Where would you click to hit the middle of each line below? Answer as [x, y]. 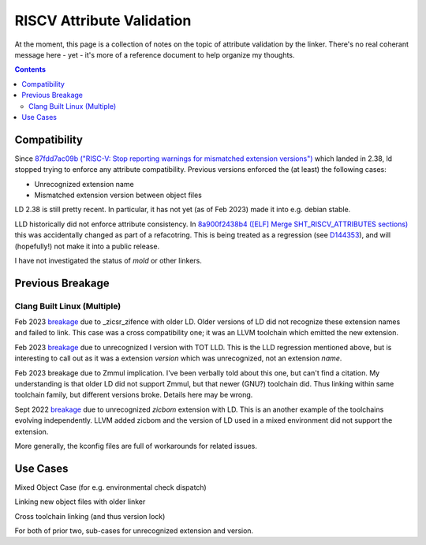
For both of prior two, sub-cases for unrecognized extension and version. [134, 531]
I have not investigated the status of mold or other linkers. [108, 260]
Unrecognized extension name [84, 184]
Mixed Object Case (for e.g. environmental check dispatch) [110, 487]
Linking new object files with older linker [80, 502]
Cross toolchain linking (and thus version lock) [90, 516]
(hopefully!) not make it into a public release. [87, 246]
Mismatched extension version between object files [118, 195]
